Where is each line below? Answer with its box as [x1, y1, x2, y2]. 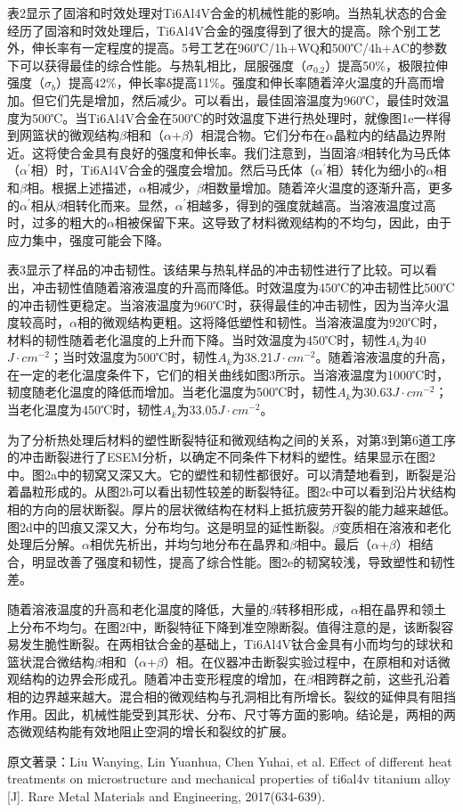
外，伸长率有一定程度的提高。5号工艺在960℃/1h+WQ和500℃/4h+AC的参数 [7, 38, 447, 57]
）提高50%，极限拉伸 [325, 55, 448, 74]
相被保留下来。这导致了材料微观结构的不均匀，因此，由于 [114, 213, 451, 232]
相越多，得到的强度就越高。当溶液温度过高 [186, 195, 436, 214]
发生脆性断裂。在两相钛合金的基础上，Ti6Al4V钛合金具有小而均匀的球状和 [19, 635, 453, 653]
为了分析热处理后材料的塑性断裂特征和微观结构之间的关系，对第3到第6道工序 [7, 430, 456, 448]
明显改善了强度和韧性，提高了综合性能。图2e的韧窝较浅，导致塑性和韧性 [31, 552, 456, 570]
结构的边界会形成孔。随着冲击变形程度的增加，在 [19, 669, 306, 688]
